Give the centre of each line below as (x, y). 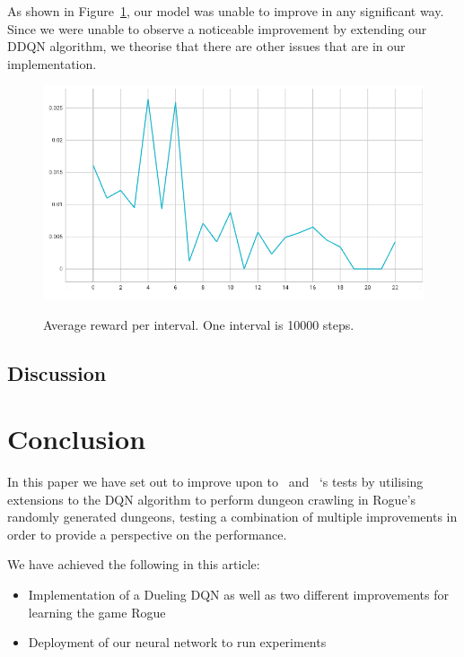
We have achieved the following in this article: (134, 564)
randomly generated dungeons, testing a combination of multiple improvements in (232, 517)
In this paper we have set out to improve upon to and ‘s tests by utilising (215, 482)
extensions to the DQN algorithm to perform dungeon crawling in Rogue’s (212, 499)
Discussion (57, 372)
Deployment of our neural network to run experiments (177, 642)
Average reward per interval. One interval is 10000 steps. (199, 324)
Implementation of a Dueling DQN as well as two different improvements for (238, 595)
